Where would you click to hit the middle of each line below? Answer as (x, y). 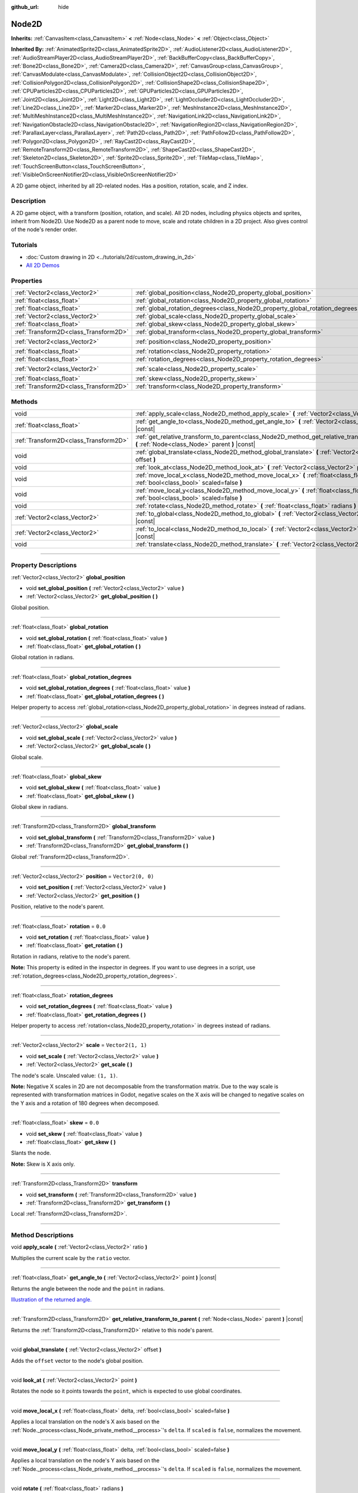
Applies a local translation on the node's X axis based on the (85, 1422)
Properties (27, 281)
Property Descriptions (44, 566)
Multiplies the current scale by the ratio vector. (71, 1258)
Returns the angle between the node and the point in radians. (88, 1288)
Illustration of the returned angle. (51, 1300)
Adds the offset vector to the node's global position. (77, 1360)
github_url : (25, 7)
